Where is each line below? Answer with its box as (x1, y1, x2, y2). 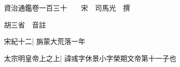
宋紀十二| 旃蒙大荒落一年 (4, 36, 85, 46)
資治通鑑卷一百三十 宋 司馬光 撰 (4, 2, 130, 12)
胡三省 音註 (4, 19, 46, 29)
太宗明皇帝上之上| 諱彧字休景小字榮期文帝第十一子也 (4, 52, 176, 63)
